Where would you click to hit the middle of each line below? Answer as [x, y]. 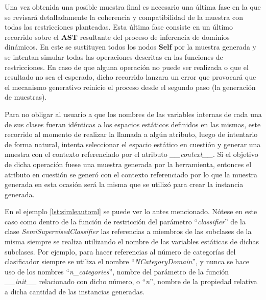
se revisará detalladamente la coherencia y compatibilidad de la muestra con [124, 17]
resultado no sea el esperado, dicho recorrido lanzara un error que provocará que [130, 77]
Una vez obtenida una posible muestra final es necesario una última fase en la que [133, 7]
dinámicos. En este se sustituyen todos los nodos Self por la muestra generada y [130, 47]
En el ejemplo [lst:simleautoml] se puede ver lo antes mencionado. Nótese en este [131, 211]
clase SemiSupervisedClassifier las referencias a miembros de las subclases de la [128, 231]
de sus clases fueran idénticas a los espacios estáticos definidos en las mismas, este [133, 124]
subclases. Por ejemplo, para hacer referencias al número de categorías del [120, 251]
